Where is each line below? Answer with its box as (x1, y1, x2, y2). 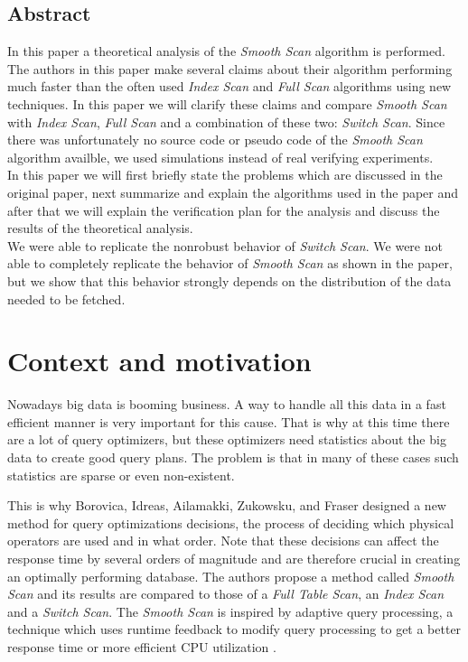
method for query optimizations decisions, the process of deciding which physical (7, 513, 454, 532)
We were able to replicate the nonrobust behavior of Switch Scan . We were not (7, 236, 443, 255)
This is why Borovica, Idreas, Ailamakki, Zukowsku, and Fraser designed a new (7, 496, 446, 515)
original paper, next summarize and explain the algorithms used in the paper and (7, 182, 459, 201)
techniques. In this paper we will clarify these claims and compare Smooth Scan (7, 94, 447, 113)
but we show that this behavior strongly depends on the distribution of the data (7, 271, 452, 290)
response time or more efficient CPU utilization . (7, 637, 276, 656)
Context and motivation (7, 342, 312, 379)
